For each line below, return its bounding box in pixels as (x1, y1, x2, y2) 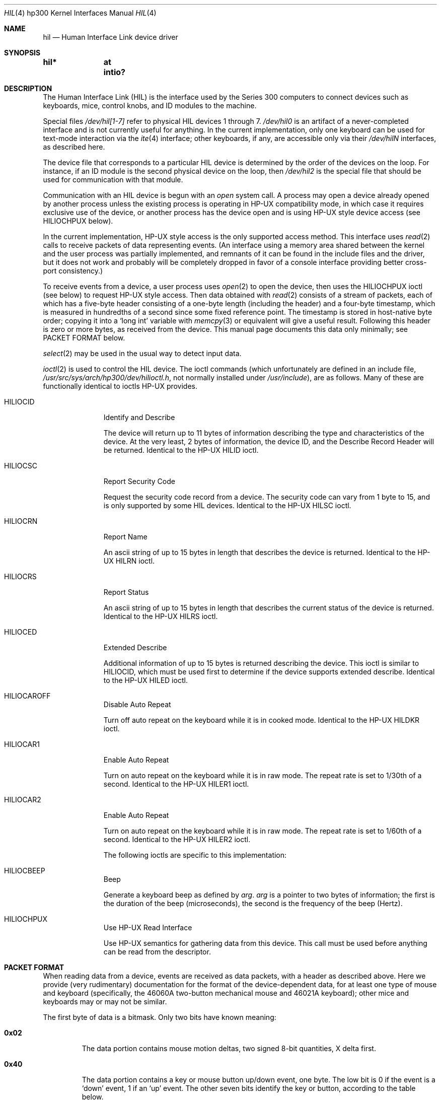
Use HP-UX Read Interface (103, 923, 192, 932)
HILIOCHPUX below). (43, 217, 113, 225)
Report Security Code (103, 477, 175, 486)
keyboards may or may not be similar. (43, 997, 167, 1006)
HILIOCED (4, 628, 37, 636)
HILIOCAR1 (4, 740, 40, 748)
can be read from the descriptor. (103, 947, 211, 956)
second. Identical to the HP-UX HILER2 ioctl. (103, 835, 251, 844)
